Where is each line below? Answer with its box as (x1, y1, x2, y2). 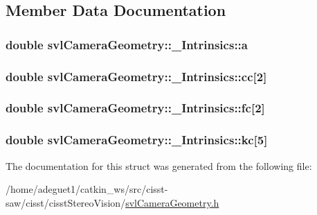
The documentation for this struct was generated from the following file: (6, 158, 312, 173)
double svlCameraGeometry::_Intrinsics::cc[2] (6, 67, 267, 85)
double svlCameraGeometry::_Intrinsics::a (6, 35, 248, 53)
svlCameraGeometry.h (125, 195, 219, 209)
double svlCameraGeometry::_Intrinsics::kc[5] (6, 131, 268, 148)
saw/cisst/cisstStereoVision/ (6, 195, 126, 209)
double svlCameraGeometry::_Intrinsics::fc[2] (6, 99, 265, 117)
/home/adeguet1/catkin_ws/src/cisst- (6, 182, 168, 196)
